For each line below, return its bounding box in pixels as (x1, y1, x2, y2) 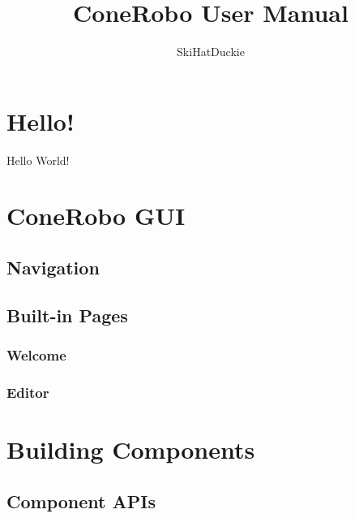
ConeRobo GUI (6, 199, 186, 232)
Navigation (6, 255, 100, 280)
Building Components (6, 433, 255, 466)
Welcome (6, 345, 66, 365)
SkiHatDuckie (177, 43, 245, 60)
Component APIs (6, 488, 156, 513)
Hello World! (6, 151, 70, 168)
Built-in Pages (6, 302, 128, 327)
